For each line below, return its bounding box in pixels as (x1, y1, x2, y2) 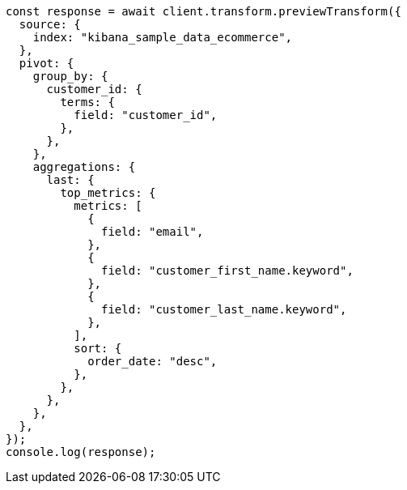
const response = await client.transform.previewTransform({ (6, 5, 401, 18)
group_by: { (32, 70, 108, 83)
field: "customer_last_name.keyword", (101, 303, 347, 316)
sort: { (74, 342, 122, 355)
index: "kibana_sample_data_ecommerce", (32, 31, 293, 44)
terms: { (60, 96, 115, 109)
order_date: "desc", (87, 355, 218, 368)
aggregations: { (32, 160, 136, 173)
